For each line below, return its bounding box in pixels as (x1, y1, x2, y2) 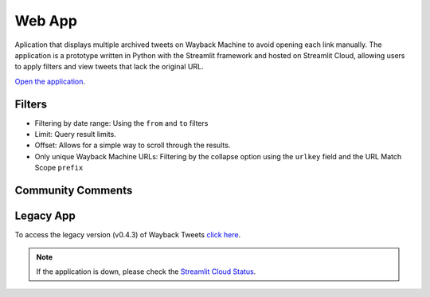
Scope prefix (34, 163, 84, 173)
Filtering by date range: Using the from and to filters (34, 118, 209, 127)
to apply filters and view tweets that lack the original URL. (14, 62, 204, 72)
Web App (14, 12, 77, 29)
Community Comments (14, 184, 133, 197)
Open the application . (14, 76, 86, 86)
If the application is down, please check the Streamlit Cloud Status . (36, 267, 256, 276)
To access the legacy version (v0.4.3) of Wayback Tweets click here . (14, 230, 241, 240)
